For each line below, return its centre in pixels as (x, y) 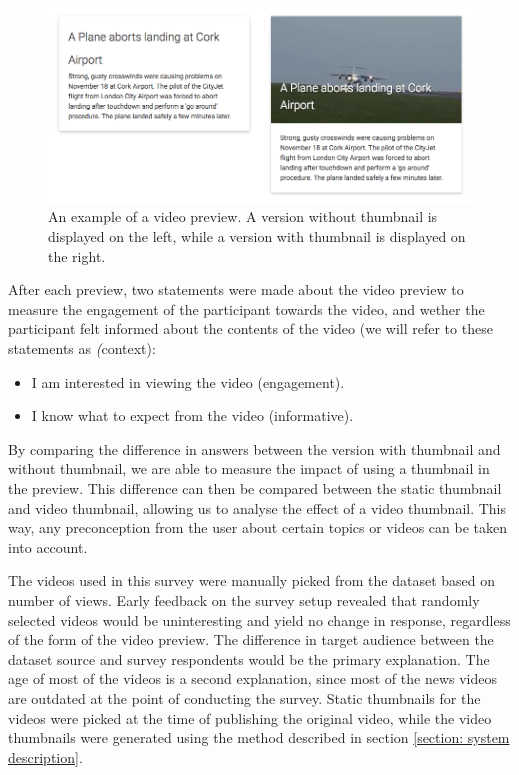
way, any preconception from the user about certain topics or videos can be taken (257, 527)
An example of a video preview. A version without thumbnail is (243, 216)
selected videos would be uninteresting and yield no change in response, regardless (259, 619)
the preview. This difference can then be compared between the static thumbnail (255, 487)
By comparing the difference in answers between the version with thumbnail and (254, 448)
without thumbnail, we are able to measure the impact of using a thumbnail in (249, 468)
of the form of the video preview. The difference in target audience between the (251, 639)
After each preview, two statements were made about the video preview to (236, 289)
